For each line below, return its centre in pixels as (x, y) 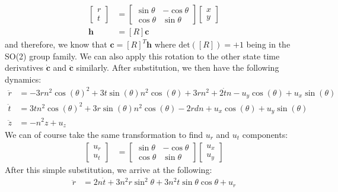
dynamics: (23, 79)
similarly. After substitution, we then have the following (178, 67)
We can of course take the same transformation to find (104, 134)
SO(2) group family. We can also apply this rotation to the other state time (142, 56)
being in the (268, 44)
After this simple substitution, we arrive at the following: (109, 169)
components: (265, 134)
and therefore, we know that (56, 44)
